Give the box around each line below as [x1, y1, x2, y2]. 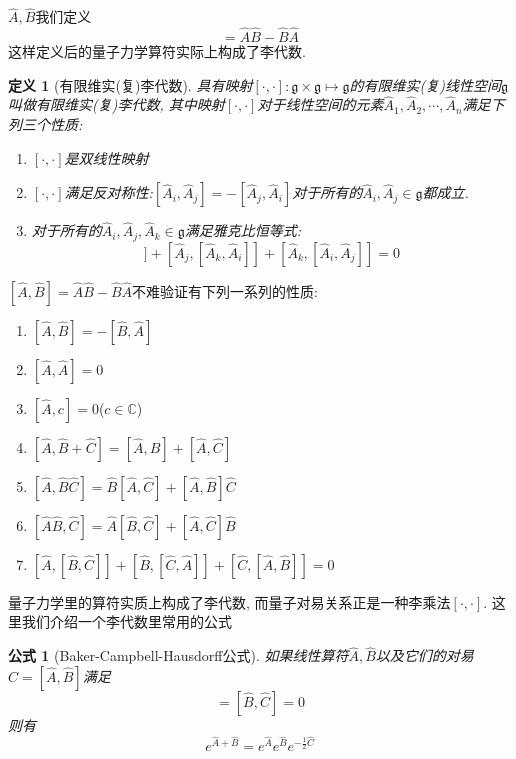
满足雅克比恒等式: [184, 220, 302, 241]
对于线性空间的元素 [257, 94, 384, 115]
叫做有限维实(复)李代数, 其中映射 [8, 94, 225, 115]
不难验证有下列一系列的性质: [132, 280, 318, 301]
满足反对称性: [64, 182, 153, 203]
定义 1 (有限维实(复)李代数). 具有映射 [8, 74, 253, 95]
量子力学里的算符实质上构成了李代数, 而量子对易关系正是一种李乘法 [8, 591, 451, 612]
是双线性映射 [64, 147, 149, 168]
